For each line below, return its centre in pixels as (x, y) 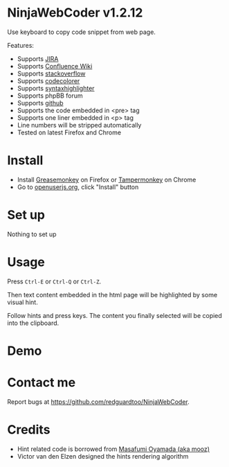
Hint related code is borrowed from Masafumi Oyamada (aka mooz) (113, 449)
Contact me (42, 383)
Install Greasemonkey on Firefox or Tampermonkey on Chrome (107, 179)
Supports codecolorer (48, 80)
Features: (21, 45)
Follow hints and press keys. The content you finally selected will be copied (115, 315)
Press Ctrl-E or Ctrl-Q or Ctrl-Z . (54, 281)
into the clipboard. (33, 323)
